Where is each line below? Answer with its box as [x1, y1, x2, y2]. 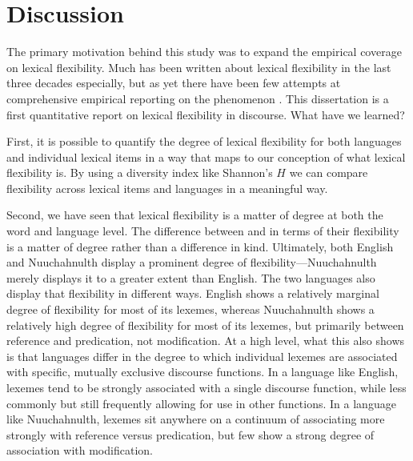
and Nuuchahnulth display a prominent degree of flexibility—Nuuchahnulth [6, 254, 377, 271]
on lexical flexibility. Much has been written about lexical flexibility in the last [6, 58, 391, 75]
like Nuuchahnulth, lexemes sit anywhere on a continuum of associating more [6, 411, 385, 427]
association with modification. [6, 442, 153, 459]
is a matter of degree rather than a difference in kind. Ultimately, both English [6, 238, 394, 255]
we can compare [289, 164, 368, 181]
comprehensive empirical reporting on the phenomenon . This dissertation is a [6, 90, 389, 106]
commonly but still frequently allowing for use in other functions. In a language [6, 395, 396, 411]
